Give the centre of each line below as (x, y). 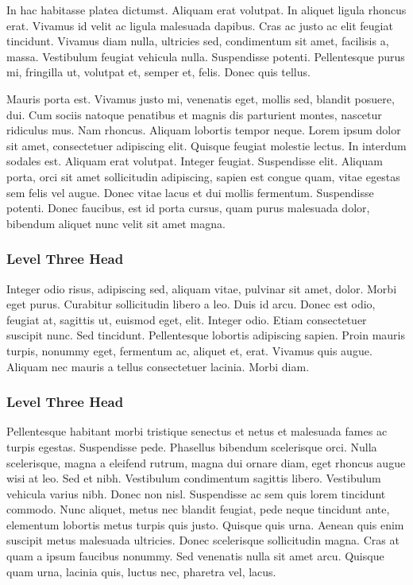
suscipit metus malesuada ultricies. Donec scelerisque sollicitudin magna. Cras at (203, 540)
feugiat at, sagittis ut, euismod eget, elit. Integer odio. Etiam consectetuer (187, 319)
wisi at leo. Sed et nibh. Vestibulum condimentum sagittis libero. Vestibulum (194, 478)
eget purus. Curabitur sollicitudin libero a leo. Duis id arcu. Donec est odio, (191, 304)
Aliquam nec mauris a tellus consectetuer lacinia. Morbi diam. (158, 366)
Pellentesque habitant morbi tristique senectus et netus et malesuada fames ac (197, 431)
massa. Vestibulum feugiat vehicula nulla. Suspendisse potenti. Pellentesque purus (206, 56)
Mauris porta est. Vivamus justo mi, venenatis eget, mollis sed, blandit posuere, (201, 98)
